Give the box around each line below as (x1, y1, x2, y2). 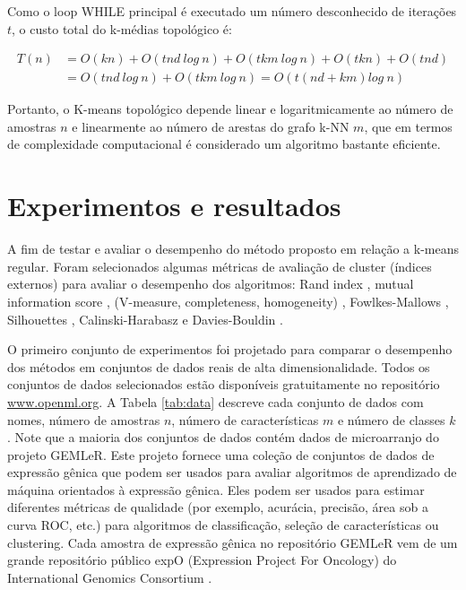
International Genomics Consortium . (7, 568, 212, 586)
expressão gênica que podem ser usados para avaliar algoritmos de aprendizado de (7, 463, 457, 482)
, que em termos (364, 117, 453, 135)
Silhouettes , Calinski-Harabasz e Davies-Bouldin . (7, 309, 283, 328)
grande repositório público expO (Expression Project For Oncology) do (7, 551, 397, 569)
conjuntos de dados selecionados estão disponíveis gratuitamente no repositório (7, 375, 440, 394)
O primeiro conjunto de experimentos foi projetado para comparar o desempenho (7, 340, 453, 359)
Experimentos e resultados (7, 187, 341, 224)
